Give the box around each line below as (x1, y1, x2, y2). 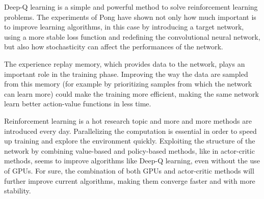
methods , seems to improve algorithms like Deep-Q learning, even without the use (4, 155, 260, 166)
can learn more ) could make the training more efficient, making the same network (4, 88, 259, 99)
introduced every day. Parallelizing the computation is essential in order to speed (4, 125, 257, 136)
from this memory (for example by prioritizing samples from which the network (4, 78, 252, 89)
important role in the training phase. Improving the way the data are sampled (4, 68, 248, 79)
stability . (4, 185, 31, 196)
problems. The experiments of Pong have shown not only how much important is (4, 11, 256, 22)
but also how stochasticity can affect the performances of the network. (4, 41, 223, 52)
